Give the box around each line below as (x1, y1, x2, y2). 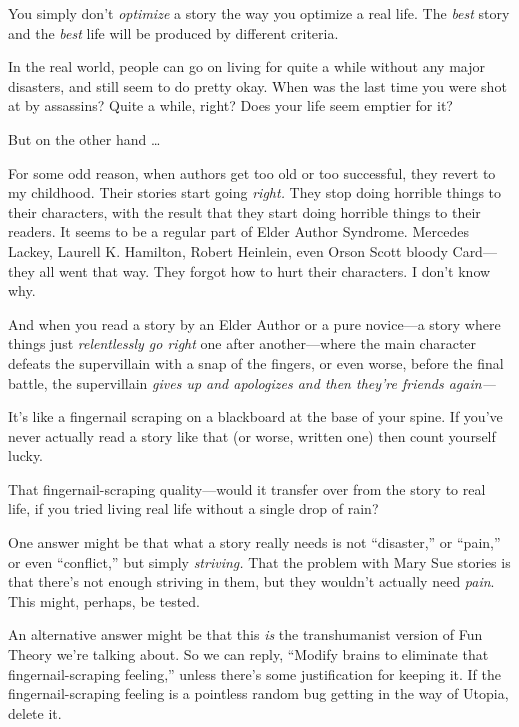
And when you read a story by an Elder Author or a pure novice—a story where (8, 313, 501, 334)
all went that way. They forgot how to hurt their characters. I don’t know (39, 260, 491, 281)
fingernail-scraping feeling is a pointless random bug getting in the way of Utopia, (8, 683, 509, 704)
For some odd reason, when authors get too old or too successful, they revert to (8, 162, 496, 183)
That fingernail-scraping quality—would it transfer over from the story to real (8, 478, 486, 499)
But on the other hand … (8, 128, 161, 149)
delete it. (8, 702, 62, 723)
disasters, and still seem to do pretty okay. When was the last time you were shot (8, 75, 507, 96)
